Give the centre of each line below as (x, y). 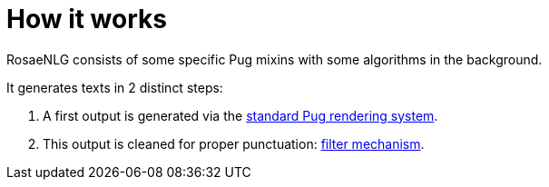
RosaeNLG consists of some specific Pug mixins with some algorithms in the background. (274, 59)
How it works (87, 19)
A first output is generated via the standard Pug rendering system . (240, 115)
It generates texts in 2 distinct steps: (115, 87)
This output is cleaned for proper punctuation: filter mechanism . (234, 143)
